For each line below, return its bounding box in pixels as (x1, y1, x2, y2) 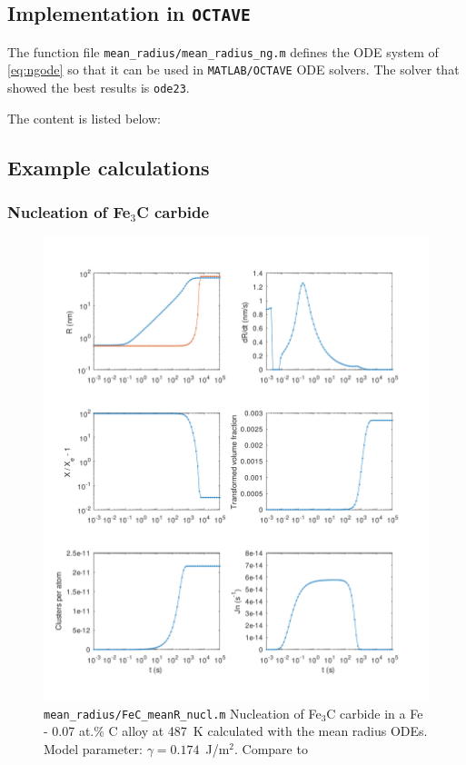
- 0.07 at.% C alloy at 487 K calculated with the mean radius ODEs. (44, 721, 428, 740)
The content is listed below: (7, 108, 161, 127)
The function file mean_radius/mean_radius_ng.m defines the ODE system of (7, 42, 439, 61)
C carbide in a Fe (326, 703, 423, 722)
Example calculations (7, 153, 210, 181)
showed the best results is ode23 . (7, 78, 190, 97)
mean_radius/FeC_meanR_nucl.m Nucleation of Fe (44, 703, 322, 722)
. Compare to (234, 739, 308, 758)
